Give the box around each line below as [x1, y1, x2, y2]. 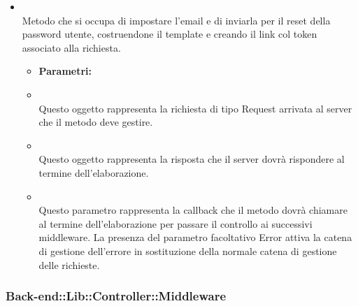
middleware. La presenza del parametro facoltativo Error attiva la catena [38, 230, 352, 245]
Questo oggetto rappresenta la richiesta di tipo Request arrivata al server [38, 101, 352, 115]
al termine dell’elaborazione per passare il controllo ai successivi [38, 216, 313, 231]
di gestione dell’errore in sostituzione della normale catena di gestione [38, 243, 337, 258]
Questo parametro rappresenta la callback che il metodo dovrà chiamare [38, 203, 348, 217]
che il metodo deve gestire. [38, 115, 153, 129]
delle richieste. [38, 257, 100, 272]
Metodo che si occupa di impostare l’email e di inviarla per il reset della [22, 13, 331, 27]
